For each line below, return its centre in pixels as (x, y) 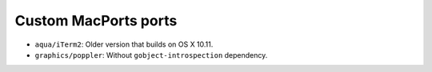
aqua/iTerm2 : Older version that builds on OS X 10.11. (124, 44)
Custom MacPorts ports (96, 21)
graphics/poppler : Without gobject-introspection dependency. (151, 55)
